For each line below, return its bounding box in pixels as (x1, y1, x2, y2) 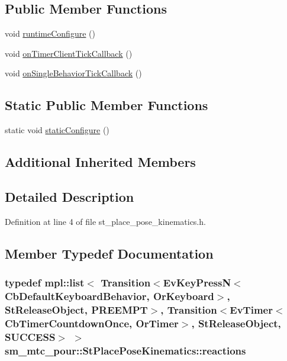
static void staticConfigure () (5, 124, 109, 136)
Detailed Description (5, 187, 134, 205)
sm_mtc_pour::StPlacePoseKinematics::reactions (5, 343, 246, 357)
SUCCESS (5, 329, 56, 344)
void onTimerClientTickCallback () (5, 47, 133, 59)
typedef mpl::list (5, 275, 85, 290)
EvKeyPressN (163, 275, 231, 290)
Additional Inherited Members (5, 153, 196, 171)
